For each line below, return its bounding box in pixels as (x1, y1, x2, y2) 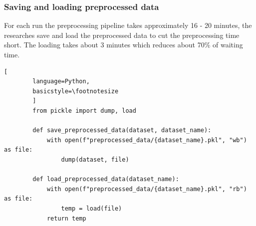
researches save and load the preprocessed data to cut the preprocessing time (4, 29, 240, 40)
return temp (46, 215, 86, 222)
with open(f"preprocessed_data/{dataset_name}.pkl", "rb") (46, 185, 247, 193)
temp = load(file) (61, 205, 122, 212)
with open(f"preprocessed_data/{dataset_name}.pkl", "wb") (46, 136, 247, 144)
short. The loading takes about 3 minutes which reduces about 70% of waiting (4, 39, 243, 50)
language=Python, (32, 78, 90, 85)
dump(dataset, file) (61, 156, 129, 163)
